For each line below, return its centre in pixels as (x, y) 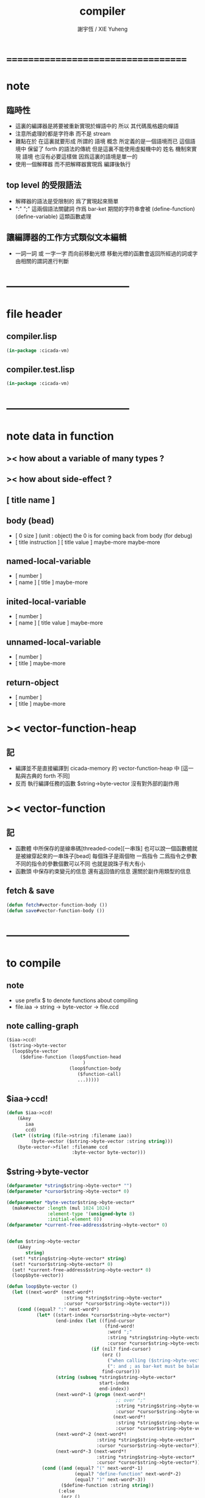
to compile (34, 963)
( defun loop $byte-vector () (42, 1287)
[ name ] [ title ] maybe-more (52, 582)
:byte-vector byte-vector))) (109, 1153)
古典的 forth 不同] (48, 776)
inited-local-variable (46, 601)
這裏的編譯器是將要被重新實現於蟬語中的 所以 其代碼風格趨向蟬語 (97, 126)
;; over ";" (131, 1400)
